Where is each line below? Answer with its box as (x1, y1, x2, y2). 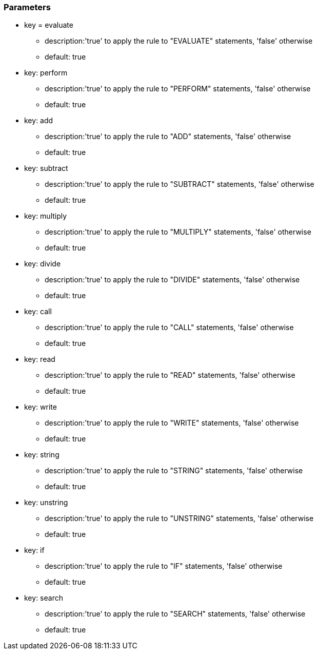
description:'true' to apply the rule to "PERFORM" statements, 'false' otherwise (45, 84, 311, 93)
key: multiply (24, 211, 67, 221)
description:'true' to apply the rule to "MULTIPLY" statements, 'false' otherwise (45, 227, 311, 237)
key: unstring (24, 498, 68, 507)
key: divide (24, 259, 61, 268)
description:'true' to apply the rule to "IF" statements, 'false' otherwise (45, 562, 283, 571)
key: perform (24, 68, 68, 78)
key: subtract (24, 164, 68, 173)
